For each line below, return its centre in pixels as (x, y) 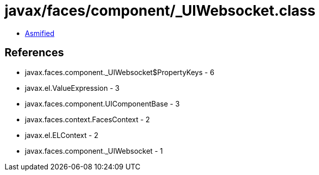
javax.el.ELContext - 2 (62, 135)
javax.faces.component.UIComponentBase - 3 (102, 103)
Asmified (40, 33)
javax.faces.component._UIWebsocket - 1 (94, 151)
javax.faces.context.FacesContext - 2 (88, 119)
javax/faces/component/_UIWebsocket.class (160, 11)
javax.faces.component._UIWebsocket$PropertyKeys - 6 (120, 72)
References (34, 53)
